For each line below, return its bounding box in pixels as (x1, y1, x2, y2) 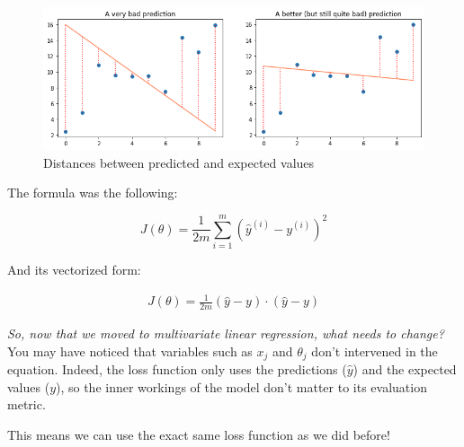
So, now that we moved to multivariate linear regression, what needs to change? (7, 324, 444, 343)
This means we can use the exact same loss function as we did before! (7, 425, 390, 443)
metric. (7, 395, 46, 414)
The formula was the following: (7, 183, 178, 202)
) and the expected (352, 360, 457, 379)
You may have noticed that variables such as (7, 341, 253, 360)
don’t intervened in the (311, 341, 438, 360)
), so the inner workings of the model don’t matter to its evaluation (56, 377, 427, 396)
